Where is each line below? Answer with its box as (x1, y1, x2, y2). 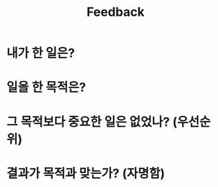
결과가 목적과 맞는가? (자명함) (6, 166, 165, 181)
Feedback (87, 4, 145, 20)
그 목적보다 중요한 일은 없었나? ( (6, 114, 178, 130)
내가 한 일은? (6, 46, 75, 61)
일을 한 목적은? (6, 80, 87, 96)
